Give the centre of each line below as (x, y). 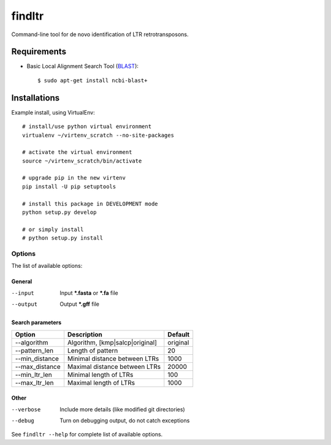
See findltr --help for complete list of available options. (87, 435)
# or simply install (53, 229)
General (22, 281)
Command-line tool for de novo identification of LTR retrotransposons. (100, 34)
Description (85, 334)
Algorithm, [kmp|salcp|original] (112, 342)
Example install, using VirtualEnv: (53, 112)
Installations (36, 98)
